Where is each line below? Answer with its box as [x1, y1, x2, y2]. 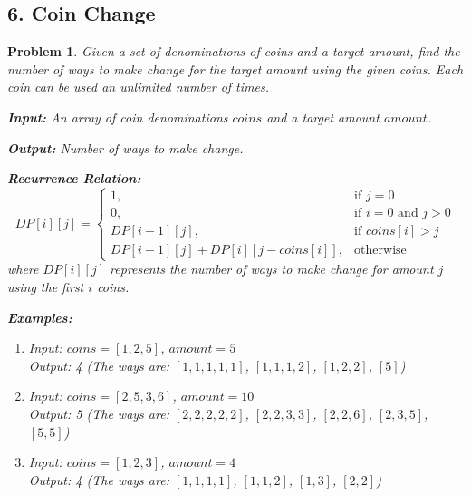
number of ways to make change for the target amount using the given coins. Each [7, 59, 464, 78]
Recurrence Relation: [7, 169, 141, 188]
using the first [7, 277, 84, 296]
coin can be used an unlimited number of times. [7, 77, 269, 96]
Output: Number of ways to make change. [7, 138, 244, 157]
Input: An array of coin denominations [7, 107, 228, 126]
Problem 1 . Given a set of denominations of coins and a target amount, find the [7, 42, 460, 61]
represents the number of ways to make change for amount [110, 259, 434, 278]
